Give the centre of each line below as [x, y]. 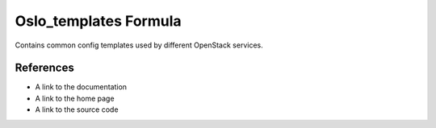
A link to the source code [77, 109]
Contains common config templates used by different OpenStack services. [139, 45]
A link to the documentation [81, 87]
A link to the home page [75, 98]
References [44, 68]
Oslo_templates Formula [98, 21]
